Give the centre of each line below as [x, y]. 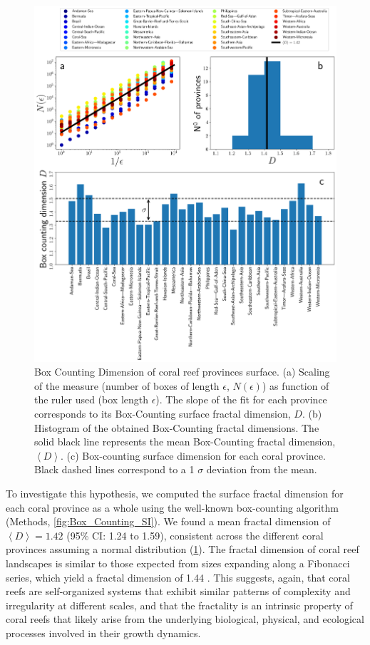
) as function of [296, 385]
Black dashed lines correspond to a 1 [114, 469]
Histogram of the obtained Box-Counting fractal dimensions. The [177, 427]
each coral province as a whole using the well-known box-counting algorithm [172, 507]
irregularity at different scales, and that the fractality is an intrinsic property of [179, 605]
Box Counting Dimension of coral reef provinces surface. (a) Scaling [182, 372]
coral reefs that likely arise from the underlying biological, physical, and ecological [185, 619]
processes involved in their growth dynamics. [103, 633]
